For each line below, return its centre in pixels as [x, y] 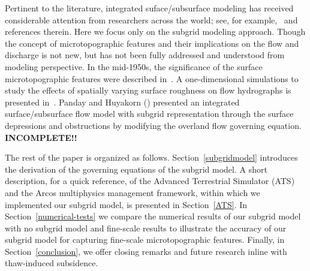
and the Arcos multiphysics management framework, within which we [133, 192]
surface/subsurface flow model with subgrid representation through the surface [149, 114]
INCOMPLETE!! [41, 137]
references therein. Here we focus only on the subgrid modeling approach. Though [155, 31]
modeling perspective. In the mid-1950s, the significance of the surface [134, 66]
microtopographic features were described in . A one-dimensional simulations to [152, 78]
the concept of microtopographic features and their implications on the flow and [152, 43]
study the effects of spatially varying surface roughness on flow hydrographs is [148, 90]
